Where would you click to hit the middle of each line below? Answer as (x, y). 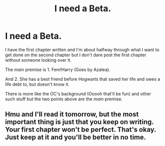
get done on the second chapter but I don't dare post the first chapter (76, 55)
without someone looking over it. (38, 60)
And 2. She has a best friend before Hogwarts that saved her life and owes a (83, 79)
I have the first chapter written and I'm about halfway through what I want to (82, 49)
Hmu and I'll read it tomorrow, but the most (72, 114)
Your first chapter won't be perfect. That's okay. (81, 130)
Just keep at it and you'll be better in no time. (76, 137)
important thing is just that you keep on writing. (80, 122)
